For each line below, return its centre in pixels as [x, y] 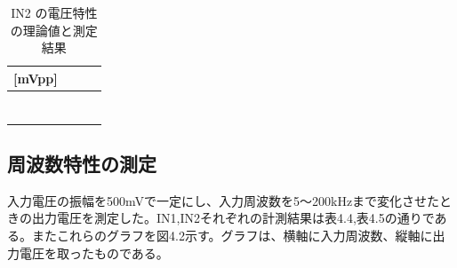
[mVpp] [36, 78]
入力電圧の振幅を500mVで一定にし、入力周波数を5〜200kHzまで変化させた [224, 200]
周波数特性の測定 [82, 164]
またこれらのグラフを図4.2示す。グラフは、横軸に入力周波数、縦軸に [232, 236]
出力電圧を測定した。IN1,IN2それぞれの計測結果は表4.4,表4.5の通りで [233, 218]
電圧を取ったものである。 [94, 252]
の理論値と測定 [54, 30]
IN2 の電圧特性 [54, 12]
